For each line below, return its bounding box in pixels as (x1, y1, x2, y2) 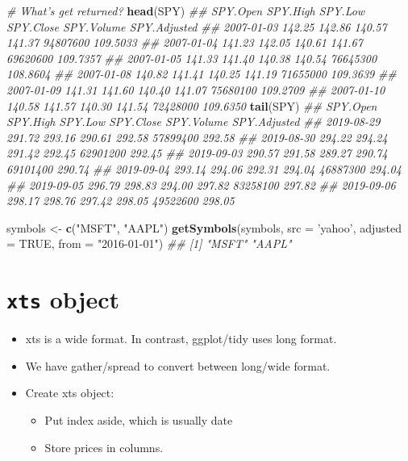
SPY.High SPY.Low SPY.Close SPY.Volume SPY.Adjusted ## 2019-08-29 (6, 113, 381, 130)
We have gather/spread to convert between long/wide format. (25, 357, 331, 374)
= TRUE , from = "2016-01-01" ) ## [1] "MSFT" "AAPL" (6, 235, 292, 252)
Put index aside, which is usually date (44, 411, 233, 428)
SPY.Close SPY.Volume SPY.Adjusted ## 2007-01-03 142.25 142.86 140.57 (6, 18, 387, 35)
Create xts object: (25, 384, 114, 401)
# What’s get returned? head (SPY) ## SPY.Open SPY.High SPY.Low (6, 2, 365, 19)
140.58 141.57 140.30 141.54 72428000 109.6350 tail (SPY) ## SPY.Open (6, 97, 377, 114)
